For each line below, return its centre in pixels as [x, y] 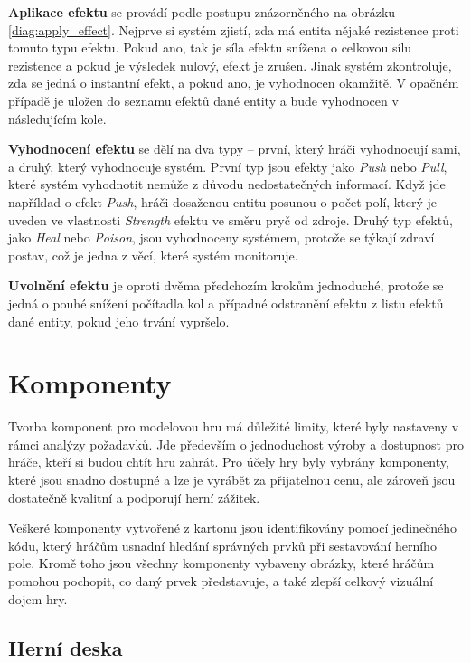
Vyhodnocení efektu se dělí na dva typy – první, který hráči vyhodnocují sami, [235, 149]
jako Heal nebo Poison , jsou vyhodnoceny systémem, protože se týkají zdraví [221, 237]
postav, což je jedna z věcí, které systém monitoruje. [153, 255]
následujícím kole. [57, 118]
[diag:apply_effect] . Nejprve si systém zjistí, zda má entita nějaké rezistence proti [234, 29]
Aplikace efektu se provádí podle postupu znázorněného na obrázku [202, 12]
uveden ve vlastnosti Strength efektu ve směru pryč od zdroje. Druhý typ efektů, [231, 219]
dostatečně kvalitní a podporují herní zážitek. [134, 497]
